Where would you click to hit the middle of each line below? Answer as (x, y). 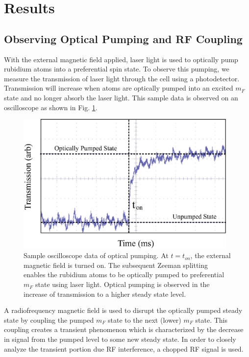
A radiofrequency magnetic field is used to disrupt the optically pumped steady (123, 310)
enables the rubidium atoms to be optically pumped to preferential (124, 274)
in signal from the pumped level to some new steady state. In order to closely (120, 339)
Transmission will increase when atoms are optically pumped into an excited (119, 88)
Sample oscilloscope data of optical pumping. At (96, 255)
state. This (211, 320)
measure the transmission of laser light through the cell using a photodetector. (122, 78)
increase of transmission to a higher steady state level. (105, 294)
